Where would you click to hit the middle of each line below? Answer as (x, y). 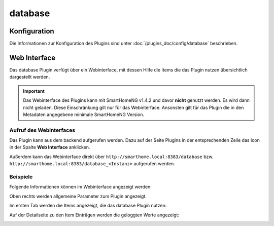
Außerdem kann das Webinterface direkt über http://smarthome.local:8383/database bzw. (111, 157)
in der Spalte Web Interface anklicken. (50, 147)
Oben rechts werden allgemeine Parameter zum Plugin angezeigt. (78, 196)
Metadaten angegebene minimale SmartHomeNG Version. (84, 115)
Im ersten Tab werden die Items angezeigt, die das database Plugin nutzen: (88, 206)
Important (34, 91)
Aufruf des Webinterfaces (42, 130)
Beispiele (21, 177)
